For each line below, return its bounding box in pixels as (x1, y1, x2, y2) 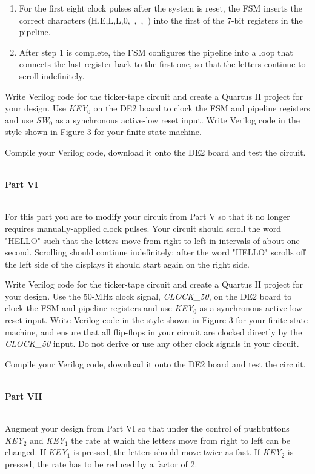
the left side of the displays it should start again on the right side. (5, 257, 250, 270)
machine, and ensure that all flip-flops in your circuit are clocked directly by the (5, 325, 302, 338)
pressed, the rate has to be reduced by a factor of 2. (5, 458, 197, 470)
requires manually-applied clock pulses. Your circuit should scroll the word (5, 222, 282, 234)
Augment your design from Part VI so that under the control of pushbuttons (5, 422, 290, 435)
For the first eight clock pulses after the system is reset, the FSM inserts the (19, 2, 302, 14)
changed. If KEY (5, 446, 67, 458)
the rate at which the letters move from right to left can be (71, 433, 291, 446)
